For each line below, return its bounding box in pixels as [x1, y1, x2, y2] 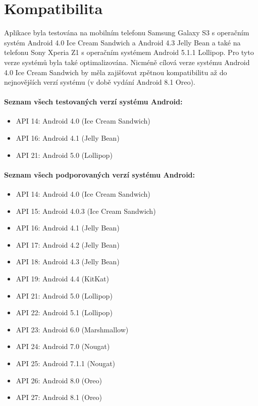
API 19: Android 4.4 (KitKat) [16, 273, 110, 284]
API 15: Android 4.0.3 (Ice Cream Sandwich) [16, 205, 156, 216]
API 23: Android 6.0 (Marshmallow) [16, 324, 129, 334]
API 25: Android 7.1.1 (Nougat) [16, 358, 116, 368]
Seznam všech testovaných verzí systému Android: [4, 96, 183, 107]
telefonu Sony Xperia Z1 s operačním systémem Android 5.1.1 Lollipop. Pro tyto [4, 47, 254, 57]
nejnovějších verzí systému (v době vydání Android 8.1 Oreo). [4, 77, 195, 87]
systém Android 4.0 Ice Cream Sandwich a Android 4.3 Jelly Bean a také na [4, 37, 241, 47]
